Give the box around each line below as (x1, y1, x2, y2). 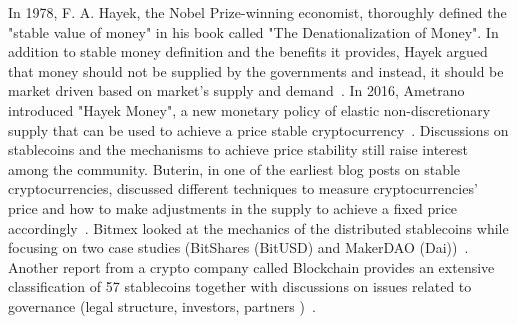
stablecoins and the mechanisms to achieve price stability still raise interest (8, 139, 468, 160)
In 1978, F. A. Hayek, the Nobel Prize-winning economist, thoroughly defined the (8, 2, 507, 22)
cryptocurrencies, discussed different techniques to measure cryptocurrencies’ (8, 178, 478, 199)
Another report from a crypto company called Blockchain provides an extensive (8, 256, 495, 277)
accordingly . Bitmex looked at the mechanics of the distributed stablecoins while (8, 217, 509, 238)
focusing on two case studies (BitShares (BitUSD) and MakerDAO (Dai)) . (8, 237, 469, 258)
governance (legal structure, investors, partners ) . (8, 295, 316, 316)
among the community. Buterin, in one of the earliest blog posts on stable (8, 158, 461, 179)
